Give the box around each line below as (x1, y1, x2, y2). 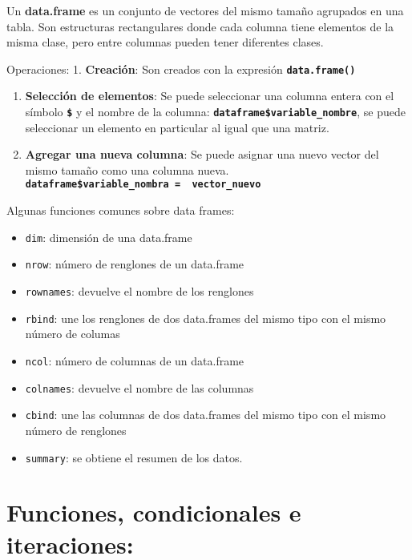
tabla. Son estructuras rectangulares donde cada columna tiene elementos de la (6, 18, 394, 34)
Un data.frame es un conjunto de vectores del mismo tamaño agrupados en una (6, 2, 404, 18)
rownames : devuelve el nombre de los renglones (25, 283, 254, 300)
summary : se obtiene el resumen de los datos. (25, 449, 243, 465)
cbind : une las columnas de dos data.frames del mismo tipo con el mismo (25, 406, 386, 423)
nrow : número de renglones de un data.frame (25, 256, 244, 272)
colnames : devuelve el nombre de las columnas (25, 379, 254, 396)
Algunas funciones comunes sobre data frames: (6, 202, 235, 219)
